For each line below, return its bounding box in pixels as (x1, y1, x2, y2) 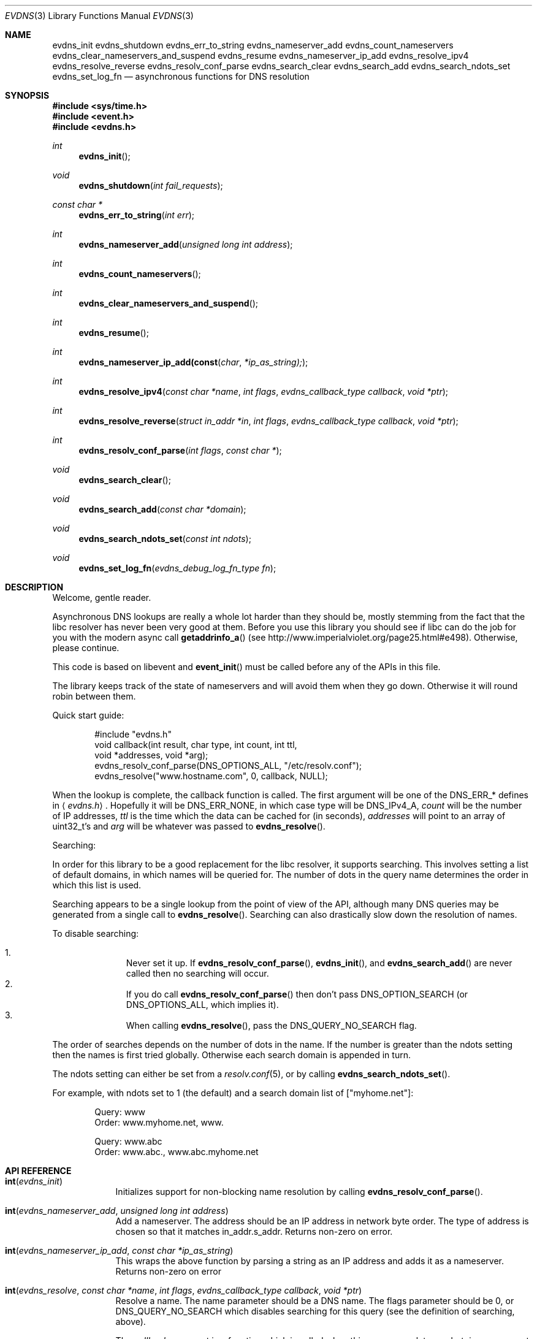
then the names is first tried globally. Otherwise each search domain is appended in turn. (52, 1050, 411, 1060)
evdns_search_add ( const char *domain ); (78, 504, 246, 514)
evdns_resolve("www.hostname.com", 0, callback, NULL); (94, 771, 328, 781)
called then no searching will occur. (126, 968, 269, 979)
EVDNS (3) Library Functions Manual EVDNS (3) (5, 10, 194, 21)
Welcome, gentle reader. (52, 592, 151, 603)
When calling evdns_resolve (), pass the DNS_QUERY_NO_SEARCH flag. (126, 1020, 417, 1031)
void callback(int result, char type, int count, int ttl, (94, 739, 297, 750)
